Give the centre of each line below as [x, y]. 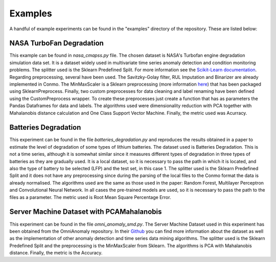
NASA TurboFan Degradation [57, 43]
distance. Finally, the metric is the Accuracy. [56, 253]
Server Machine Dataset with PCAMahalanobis [86, 212]
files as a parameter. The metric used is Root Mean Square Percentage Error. [90, 197]
